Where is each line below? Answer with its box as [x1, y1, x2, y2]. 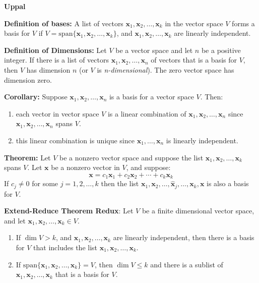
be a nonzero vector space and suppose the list [59, 152, 204, 162]
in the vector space [165, 18, 223, 28]
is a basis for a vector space [109, 91, 194, 102]
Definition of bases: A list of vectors [4, 18, 123, 28]
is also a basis [207, 178, 249, 189]
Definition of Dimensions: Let [4, 44, 107, 55]
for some [32, 178, 58, 189]
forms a [232, 18, 255, 28]
